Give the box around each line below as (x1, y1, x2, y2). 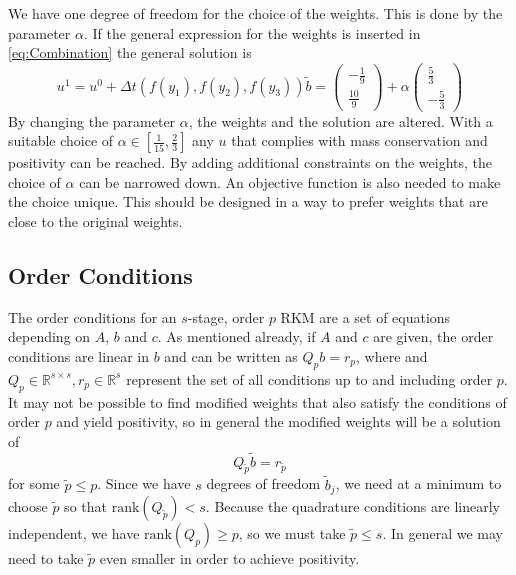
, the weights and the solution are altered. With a (188, 110, 493, 131)
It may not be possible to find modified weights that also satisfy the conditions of (8, 391, 507, 412)
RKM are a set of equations (280, 306, 451, 327)
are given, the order (373, 326, 494, 347)
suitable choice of (8, 130, 114, 151)
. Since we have (97, 473, 191, 494)
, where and (355, 345, 428, 366)
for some (8, 473, 60, 494)
